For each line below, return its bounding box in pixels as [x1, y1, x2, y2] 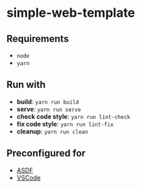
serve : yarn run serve [16, 105, 81, 113]
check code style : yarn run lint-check [16, 112, 130, 120]
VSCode [16, 173, 41, 182]
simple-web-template [6, 5, 136, 21]
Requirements [6, 33, 69, 45]
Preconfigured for [6, 147, 86, 159]
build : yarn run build [16, 97, 79, 106]
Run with [6, 79, 46, 91]
